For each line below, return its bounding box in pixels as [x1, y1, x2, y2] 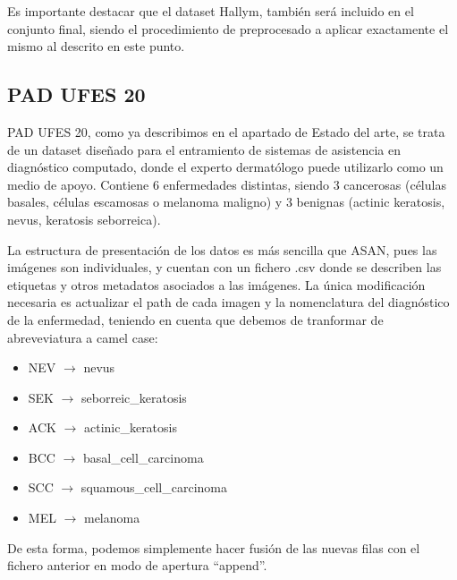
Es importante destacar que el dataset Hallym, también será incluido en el [7, 2, 414, 20]
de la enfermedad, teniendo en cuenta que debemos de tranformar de [7, 310, 384, 328]
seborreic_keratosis [81, 388, 187, 406]
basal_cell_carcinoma [82, 448, 204, 466]
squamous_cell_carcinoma [80, 478, 227, 497]
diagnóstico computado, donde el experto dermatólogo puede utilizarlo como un [7, 158, 444, 176]
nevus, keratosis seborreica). [7, 209, 161, 228]
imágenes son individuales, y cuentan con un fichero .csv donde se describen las [7, 258, 442, 277]
